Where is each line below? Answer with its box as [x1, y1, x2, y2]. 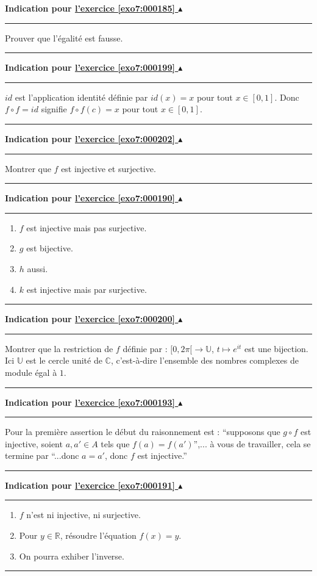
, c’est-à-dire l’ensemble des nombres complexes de [110, 354, 299, 367]
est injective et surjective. [61, 162, 156, 175]
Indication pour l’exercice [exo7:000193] [5, 395, 175, 408]
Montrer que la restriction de [5, 342, 113, 355]
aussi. [27, 262, 48, 275]
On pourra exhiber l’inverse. [19, 549, 124, 562]
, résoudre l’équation [60, 529, 137, 542]
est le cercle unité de [26, 354, 102, 367]
